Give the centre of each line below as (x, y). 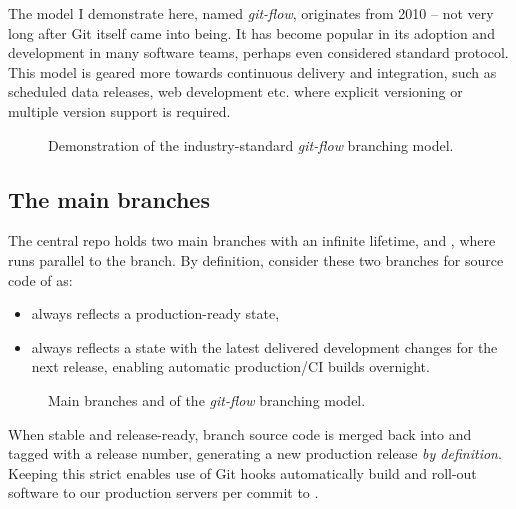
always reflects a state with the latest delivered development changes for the (264, 346)
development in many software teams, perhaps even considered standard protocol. (258, 52)
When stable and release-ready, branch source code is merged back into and (240, 433)
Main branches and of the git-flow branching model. (207, 399)
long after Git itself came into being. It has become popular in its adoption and (251, 32)
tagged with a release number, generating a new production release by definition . (255, 453)
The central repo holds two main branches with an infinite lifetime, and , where (252, 240)
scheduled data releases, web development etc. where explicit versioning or (235, 91)
